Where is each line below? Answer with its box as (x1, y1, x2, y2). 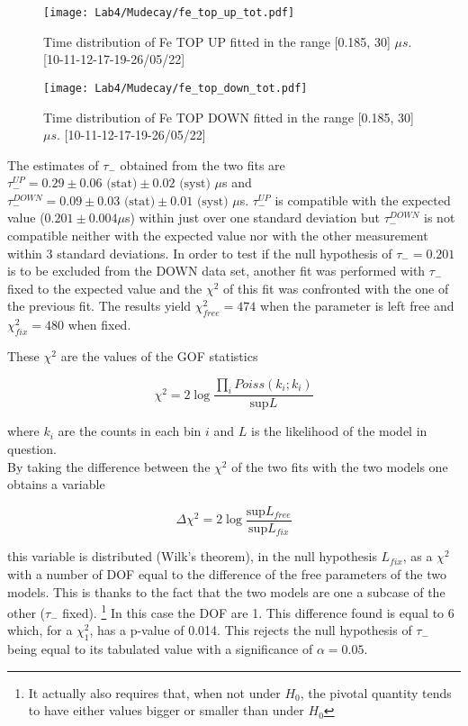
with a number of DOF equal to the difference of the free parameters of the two (7, 564, 446, 583)
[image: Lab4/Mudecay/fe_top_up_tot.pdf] (43, 6, 295, 19)
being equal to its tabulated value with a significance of (7, 640, 313, 658)
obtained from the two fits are (120, 155, 285, 174)
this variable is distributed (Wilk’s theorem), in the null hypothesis (7, 547, 377, 566)
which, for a (7, 621, 73, 640)
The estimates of (7, 155, 99, 174)
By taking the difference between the (7, 457, 211, 476)
